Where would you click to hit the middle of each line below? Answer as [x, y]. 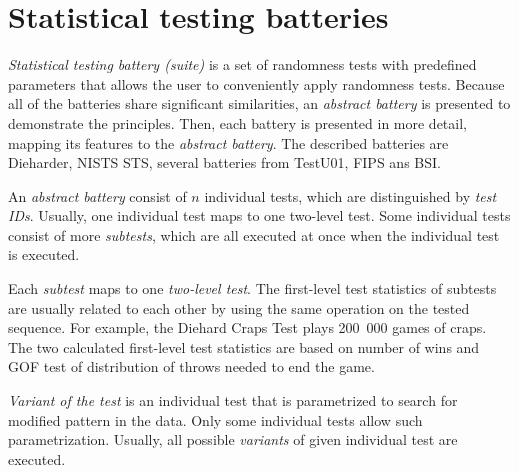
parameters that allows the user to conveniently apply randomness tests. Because [256, 83]
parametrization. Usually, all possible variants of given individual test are [233, 439]
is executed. [44, 254]
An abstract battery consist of [97, 195]
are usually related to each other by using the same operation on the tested [239, 307]
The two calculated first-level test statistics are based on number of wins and [244, 346]
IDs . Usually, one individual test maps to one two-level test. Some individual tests [259, 215]
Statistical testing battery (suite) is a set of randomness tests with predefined [242, 64]
